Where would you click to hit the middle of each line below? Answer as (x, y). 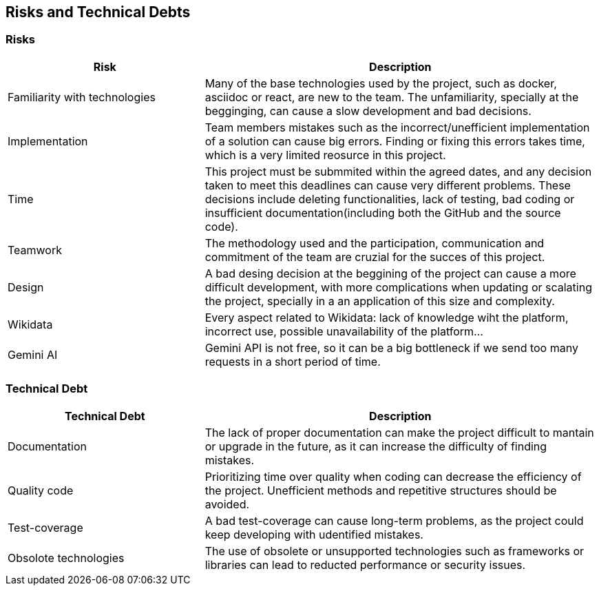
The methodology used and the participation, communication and (375, 243)
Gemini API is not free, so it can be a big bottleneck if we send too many (391, 348)
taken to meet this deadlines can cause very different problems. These (388, 185)
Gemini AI (33, 354)
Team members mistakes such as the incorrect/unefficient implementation (397, 127)
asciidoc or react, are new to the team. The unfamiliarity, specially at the (392, 97)
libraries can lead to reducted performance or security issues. (365, 564)
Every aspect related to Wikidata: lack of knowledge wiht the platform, (387, 317)
